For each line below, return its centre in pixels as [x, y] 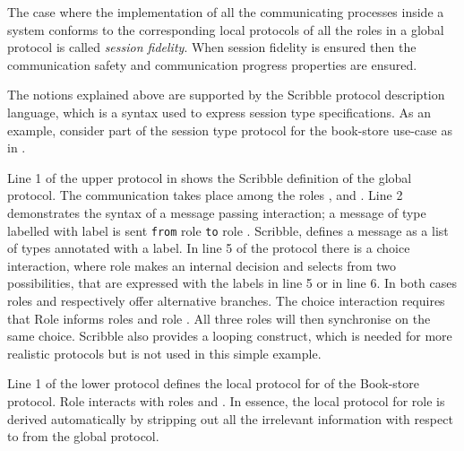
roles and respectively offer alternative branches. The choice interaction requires [226, 300]
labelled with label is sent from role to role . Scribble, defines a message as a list [228, 230]
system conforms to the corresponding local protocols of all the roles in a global [226, 29]
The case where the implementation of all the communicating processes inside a [226, 12]
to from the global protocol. [83, 436]
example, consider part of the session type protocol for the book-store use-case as [230, 130]
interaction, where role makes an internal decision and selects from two [202, 265]
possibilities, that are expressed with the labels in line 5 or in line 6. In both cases [232, 283]
